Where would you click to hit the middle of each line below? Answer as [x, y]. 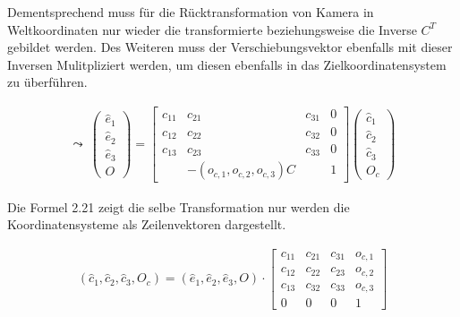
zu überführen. [47, 82]
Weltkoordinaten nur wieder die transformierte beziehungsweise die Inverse [212, 29]
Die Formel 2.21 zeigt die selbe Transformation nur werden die [179, 206]
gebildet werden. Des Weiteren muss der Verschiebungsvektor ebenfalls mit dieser [230, 47]
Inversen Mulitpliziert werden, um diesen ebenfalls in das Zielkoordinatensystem [227, 64]
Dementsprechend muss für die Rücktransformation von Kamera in [191, 12]
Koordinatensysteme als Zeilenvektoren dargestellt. [147, 224]
